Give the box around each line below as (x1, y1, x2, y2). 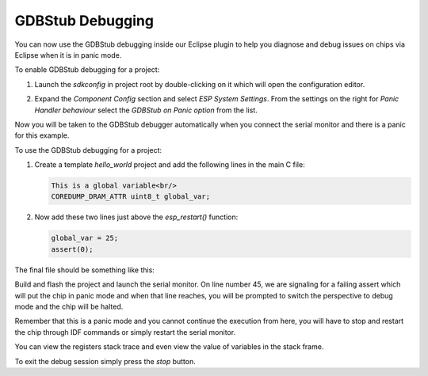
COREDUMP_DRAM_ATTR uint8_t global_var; (51, 192, 210, 201)
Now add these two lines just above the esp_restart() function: (34, 212, 239, 222)
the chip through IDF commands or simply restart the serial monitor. (14, 327, 236, 336)
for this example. (14, 131, 70, 140)
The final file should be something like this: (14, 265, 155, 275)
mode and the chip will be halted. (14, 302, 124, 311)
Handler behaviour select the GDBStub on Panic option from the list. (34, 105, 258, 115)
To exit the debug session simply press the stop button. (14, 356, 196, 366)
